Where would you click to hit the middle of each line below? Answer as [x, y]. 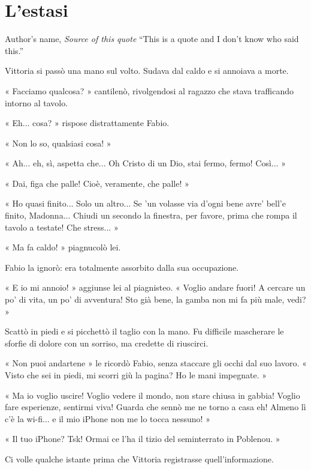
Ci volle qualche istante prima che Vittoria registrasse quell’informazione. [139, 458]
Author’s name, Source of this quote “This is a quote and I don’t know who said [152, 39]
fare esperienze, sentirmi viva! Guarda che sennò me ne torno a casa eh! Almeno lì [155, 407]
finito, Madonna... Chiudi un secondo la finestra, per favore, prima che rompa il [151, 215]
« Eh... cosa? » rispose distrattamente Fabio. [87, 123]
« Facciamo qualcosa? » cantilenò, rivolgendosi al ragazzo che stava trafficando [149, 90]
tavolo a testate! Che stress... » [62, 227]
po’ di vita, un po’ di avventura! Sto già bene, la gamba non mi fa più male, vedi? [155, 299]
